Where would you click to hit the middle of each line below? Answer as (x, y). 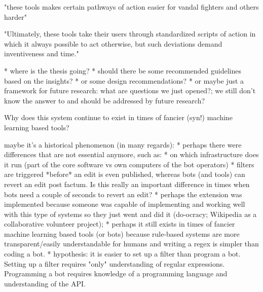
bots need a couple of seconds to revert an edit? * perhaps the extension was (123, 194)
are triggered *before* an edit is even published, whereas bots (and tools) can (125, 174)
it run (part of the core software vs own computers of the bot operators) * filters (129, 164)
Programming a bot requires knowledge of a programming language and (116, 273)
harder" (15, 16)
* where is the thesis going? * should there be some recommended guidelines (123, 70)
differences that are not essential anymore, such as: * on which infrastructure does (131, 154)
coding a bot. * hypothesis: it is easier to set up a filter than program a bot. (122, 254)
